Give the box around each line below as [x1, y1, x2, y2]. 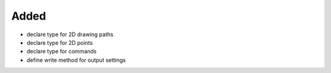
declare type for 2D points [26, 39, 93, 46]
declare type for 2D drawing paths [26, 31, 113, 38]
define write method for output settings [26, 56, 126, 64]
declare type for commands [26, 48, 97, 55]
